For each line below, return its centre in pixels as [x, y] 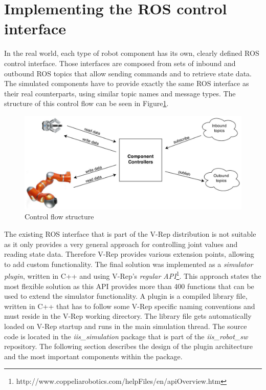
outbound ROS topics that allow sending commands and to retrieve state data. [128, 73]
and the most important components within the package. [93, 356]
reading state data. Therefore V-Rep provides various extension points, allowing [129, 254]
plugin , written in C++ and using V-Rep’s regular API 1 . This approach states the [133, 275]
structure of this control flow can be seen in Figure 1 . [86, 103]
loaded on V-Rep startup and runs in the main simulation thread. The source [126, 326]
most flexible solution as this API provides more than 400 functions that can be [129, 286]
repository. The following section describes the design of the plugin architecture [128, 346]
